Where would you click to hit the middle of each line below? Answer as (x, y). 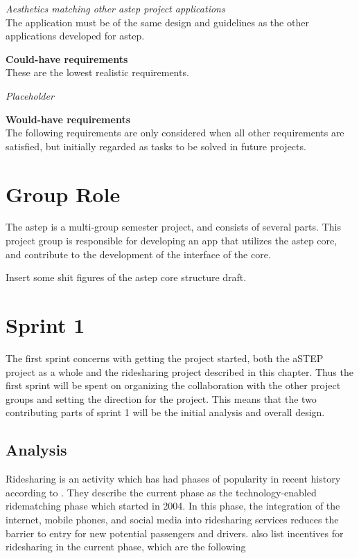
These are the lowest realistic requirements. (97, 72)
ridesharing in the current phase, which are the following (126, 547)
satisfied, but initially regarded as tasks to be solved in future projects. (156, 146)
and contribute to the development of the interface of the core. (138, 254)
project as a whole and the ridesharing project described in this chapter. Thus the (179, 371)
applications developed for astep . (75, 36)
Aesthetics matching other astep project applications (115, 8)
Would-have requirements (68, 119)
